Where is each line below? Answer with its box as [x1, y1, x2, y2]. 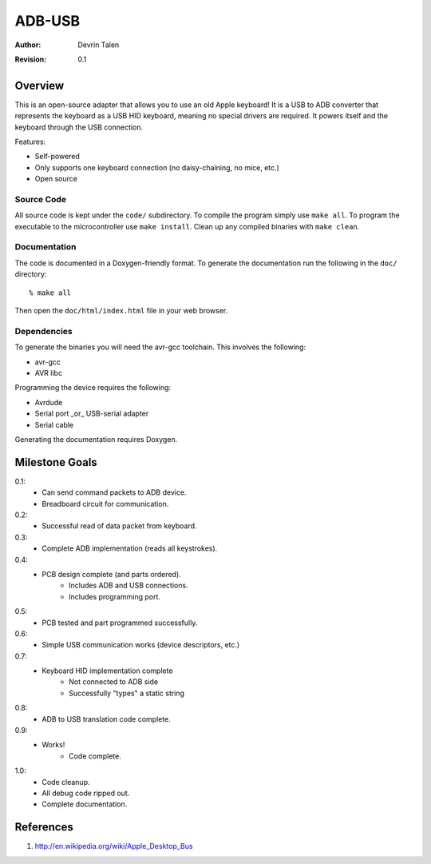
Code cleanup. [42, 777, 90, 786]
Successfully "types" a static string [69, 688, 185, 698]
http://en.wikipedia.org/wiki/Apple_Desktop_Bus [34, 842, 193, 851]
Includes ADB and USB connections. [69, 580, 188, 591]
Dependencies [14, 325, 73, 336]
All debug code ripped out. [42, 788, 130, 798]
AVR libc [34, 368, 63, 377]
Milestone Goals [14, 456, 97, 469]
